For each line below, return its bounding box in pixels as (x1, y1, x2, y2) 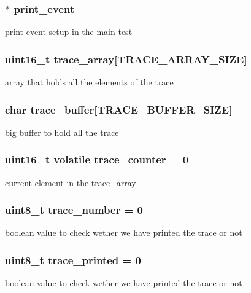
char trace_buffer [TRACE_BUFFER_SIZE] (5, 101, 233, 117)
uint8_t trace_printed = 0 (5, 252, 141, 267)
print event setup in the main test (5, 25, 133, 38)
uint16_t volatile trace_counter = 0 (5, 152, 189, 167)
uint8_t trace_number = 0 (5, 202, 143, 217)
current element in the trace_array (5, 176, 136, 189)
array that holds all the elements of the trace (5, 76, 174, 88)
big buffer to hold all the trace (5, 125, 119, 138)
